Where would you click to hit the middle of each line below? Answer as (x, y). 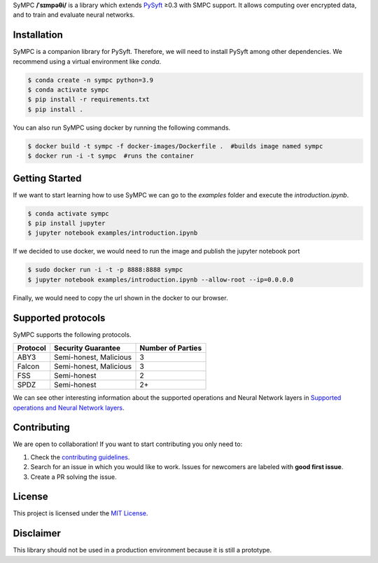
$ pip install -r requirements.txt (89, 99)
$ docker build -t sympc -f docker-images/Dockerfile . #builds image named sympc (175, 146)
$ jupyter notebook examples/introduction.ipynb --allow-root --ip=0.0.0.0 (161, 279)
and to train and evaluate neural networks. (74, 15)
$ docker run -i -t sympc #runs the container (111, 156)
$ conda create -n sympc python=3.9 (91, 80)
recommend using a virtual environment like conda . (87, 61)
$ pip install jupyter (66, 223)
